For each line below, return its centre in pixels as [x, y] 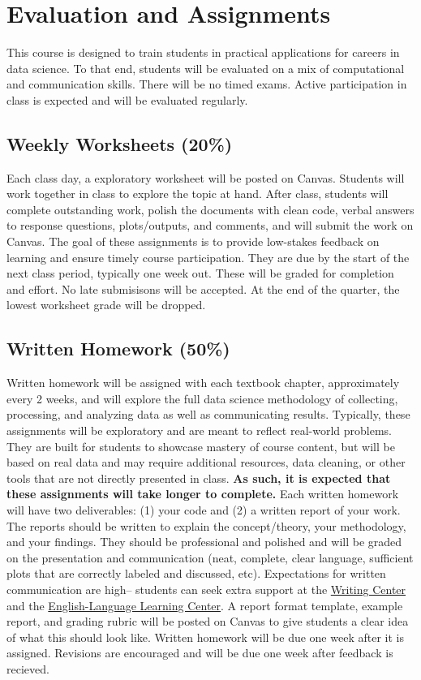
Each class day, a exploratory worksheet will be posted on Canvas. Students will [206, 177]
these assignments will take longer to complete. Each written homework [203, 494]
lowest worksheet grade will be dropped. [106, 305]
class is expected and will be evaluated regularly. [127, 99]
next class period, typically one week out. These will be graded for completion [200, 273]
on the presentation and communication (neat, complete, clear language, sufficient [210, 557]
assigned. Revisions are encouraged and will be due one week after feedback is [200, 653]
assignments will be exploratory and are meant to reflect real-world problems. [200, 430]
